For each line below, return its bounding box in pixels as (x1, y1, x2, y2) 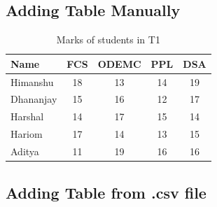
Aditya (10, 144, 39, 159)
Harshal (10, 109, 44, 124)
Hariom (10, 127, 43, 141)
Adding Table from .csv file (6, 181, 206, 203)
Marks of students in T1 (56, 32, 160, 47)
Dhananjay (10, 92, 57, 106)
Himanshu (10, 74, 54, 89)
